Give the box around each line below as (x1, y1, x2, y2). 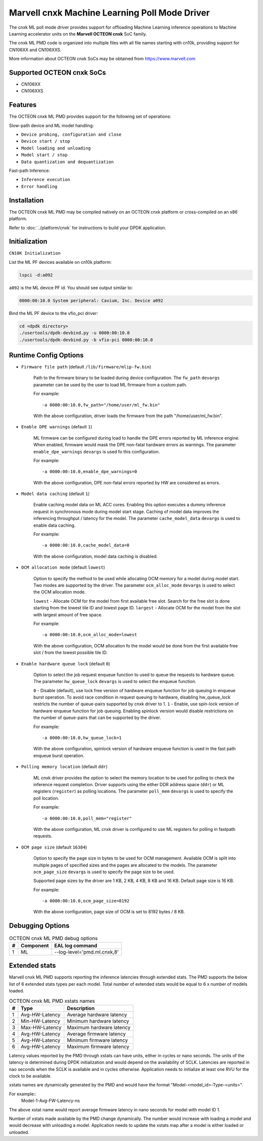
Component (20, 942, 49, 949)
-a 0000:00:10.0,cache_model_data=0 (42, 543, 130, 548)
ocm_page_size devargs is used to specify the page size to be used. (33, 869, 175, 875)
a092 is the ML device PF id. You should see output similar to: (9, 285, 133, 291)
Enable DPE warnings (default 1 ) (21, 424, 93, 430)
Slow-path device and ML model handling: (9, 122, 94, 129)
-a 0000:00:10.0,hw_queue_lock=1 (42, 735, 122, 741)
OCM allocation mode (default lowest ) (21, 565, 105, 570)
